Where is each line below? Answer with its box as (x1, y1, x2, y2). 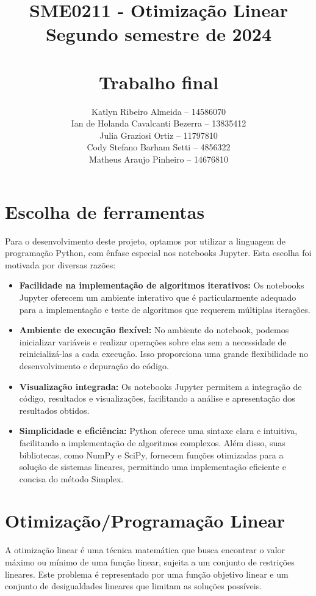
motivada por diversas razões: (5, 258, 116, 271)
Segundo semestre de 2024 (45, 21, 272, 46)
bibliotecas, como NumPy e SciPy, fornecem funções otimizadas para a (19, 448, 284, 461)
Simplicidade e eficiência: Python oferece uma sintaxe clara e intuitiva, (19, 424, 298, 437)
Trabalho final (98, 69, 219, 94)
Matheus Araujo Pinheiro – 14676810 (89, 153, 228, 166)
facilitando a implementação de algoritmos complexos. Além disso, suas (19, 436, 285, 449)
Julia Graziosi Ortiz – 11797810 (99, 128, 218, 141)
